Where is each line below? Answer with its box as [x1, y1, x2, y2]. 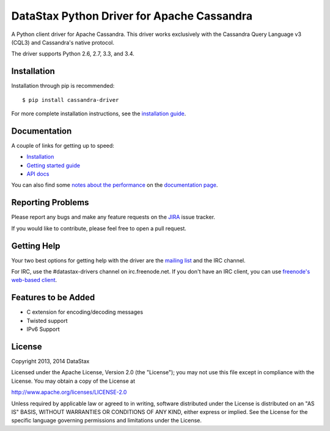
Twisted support [26, 317, 68, 324]
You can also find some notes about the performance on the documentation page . [11, 181, 218, 189]
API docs [26, 170, 50, 178]
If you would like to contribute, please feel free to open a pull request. [11, 225, 186, 232]
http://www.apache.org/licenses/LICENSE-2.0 [11, 388, 127, 396]
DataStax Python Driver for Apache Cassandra [11, 9, 253, 23]
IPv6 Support [26, 325, 61, 333]
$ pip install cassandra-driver [22, 96, 119, 103]
